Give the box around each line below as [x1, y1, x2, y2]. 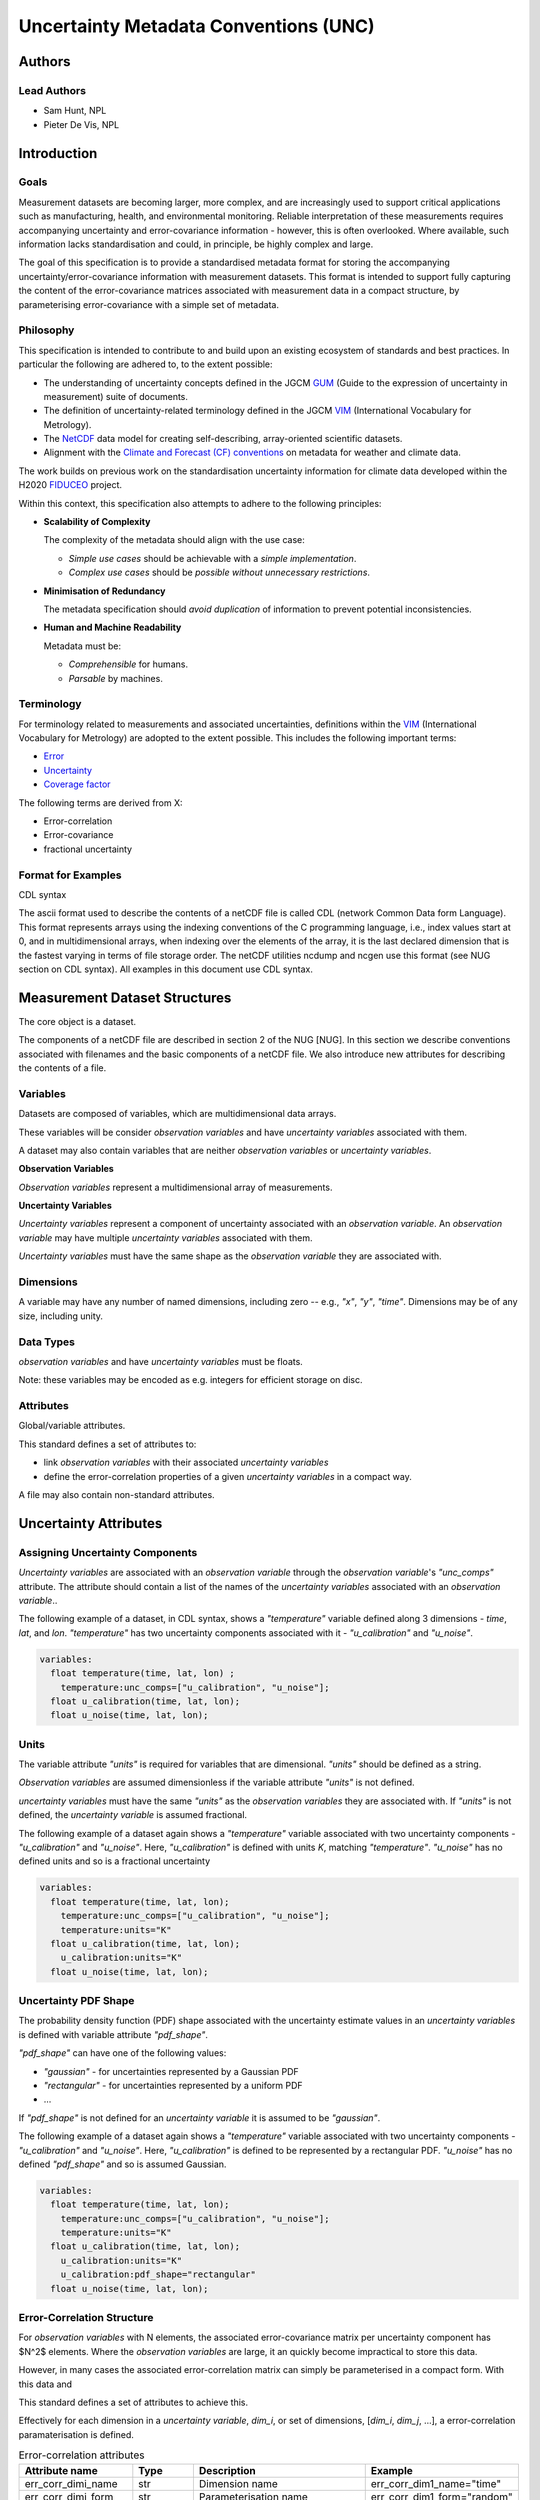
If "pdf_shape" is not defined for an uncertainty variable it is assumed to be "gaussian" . [18, 2111, 381, 2124]
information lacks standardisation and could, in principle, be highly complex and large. [18, 238, 374, 250]
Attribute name [24, 2463, 99, 2477]
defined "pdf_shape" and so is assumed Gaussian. [18, 2158, 227, 2170]
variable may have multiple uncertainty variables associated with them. [18, 1231, 313, 1244]
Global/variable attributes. [18, 1420, 126, 1432]
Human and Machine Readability [43, 621, 182, 634]
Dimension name [198, 2476, 279, 2490]
